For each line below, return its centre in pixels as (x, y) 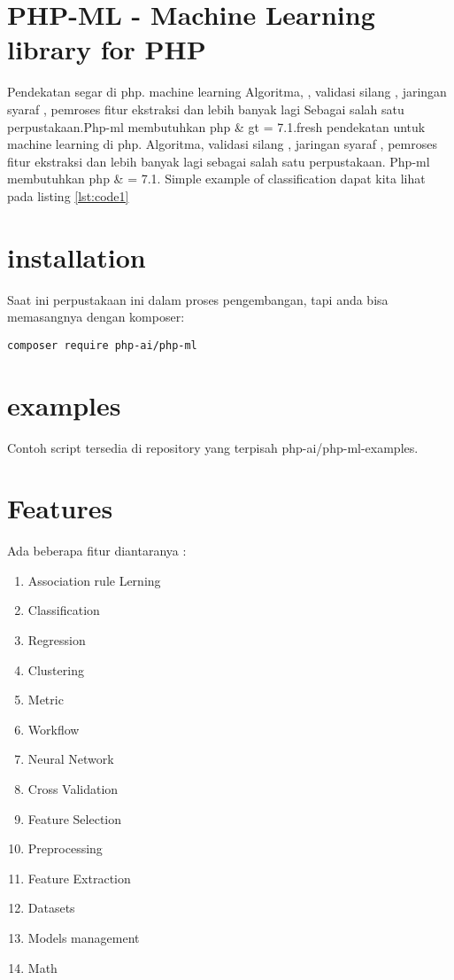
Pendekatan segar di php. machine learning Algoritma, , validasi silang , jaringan (227, 92)
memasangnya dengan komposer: (96, 317)
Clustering (56, 669)
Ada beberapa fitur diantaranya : (97, 551)
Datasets (51, 908)
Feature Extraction (79, 878)
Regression (57, 640)
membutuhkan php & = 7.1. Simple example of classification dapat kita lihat (216, 179)
